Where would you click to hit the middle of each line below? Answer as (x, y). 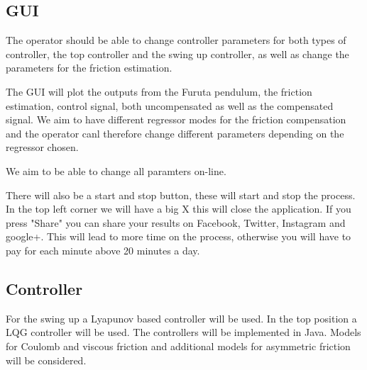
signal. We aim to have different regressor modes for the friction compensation (176, 119)
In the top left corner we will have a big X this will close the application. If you (179, 209)
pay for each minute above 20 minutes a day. (103, 250)
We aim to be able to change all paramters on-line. (116, 170)
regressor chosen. (42, 147)
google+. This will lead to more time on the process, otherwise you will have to (179, 236)
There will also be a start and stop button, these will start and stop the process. (181, 195)
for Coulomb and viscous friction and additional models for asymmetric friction (178, 346)
